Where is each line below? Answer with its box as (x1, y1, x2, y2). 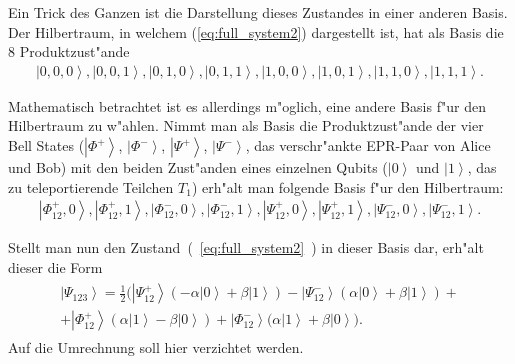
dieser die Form (8, 256, 103, 277)
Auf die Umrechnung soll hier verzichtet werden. (8, 336, 304, 357)
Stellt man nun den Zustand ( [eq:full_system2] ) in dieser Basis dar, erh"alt (8, 237, 484, 258)
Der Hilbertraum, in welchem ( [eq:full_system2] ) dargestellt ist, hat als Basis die (8, 21, 504, 42)
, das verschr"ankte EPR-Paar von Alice (245, 135, 491, 155)
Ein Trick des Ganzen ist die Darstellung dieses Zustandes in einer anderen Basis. (8, 2, 508, 22)
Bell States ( (8, 135, 85, 155)
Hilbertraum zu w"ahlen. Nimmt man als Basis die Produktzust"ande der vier (8, 115, 484, 136)
